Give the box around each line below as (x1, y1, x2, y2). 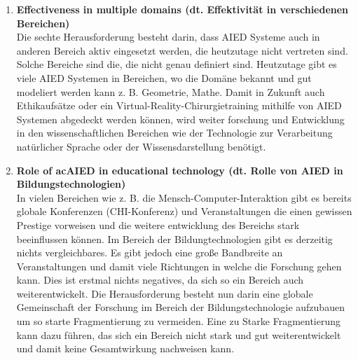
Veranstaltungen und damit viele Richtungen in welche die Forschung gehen (16, 258, 342, 273)
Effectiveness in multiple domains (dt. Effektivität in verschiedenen (16, 2, 349, 16)
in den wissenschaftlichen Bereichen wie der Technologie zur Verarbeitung (16, 125, 333, 140)
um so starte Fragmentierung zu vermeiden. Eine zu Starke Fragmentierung (16, 314, 341, 328)
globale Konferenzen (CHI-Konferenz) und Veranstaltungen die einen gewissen (16, 204, 352, 219)
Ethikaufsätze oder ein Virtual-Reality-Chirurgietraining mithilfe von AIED (16, 98, 342, 113)
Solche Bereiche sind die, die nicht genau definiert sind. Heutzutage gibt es (16, 57, 337, 71)
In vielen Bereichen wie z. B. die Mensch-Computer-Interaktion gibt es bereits (16, 190, 352, 205)
